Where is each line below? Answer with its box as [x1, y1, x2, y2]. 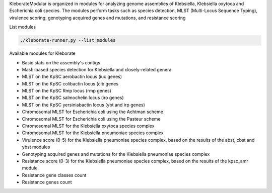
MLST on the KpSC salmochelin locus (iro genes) [22, 94, 124, 101]
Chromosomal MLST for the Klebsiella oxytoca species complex [22, 123, 155, 129]
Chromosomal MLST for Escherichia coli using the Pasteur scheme [22, 116, 161, 122]
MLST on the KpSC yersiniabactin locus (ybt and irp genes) [22, 102, 146, 108]
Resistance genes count [22, 179, 73, 185]
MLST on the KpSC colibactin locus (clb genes [22, 80, 118, 86]
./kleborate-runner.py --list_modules [20, 38, 116, 43]
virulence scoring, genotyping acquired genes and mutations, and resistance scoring [9, 15, 186, 21]
